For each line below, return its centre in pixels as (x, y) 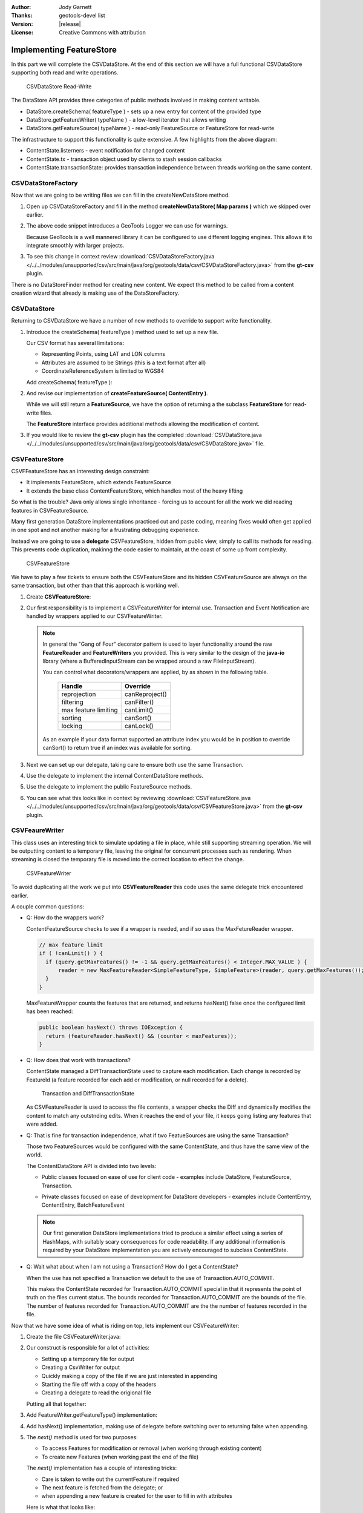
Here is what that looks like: (61, 1507)
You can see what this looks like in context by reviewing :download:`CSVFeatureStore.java (139, 798)
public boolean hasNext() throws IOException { (111, 1028)
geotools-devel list (82, 16)
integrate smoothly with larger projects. (75, 246)
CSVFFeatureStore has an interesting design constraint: (80, 471)
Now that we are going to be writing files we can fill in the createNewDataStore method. (120, 195)
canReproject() (146, 694)
